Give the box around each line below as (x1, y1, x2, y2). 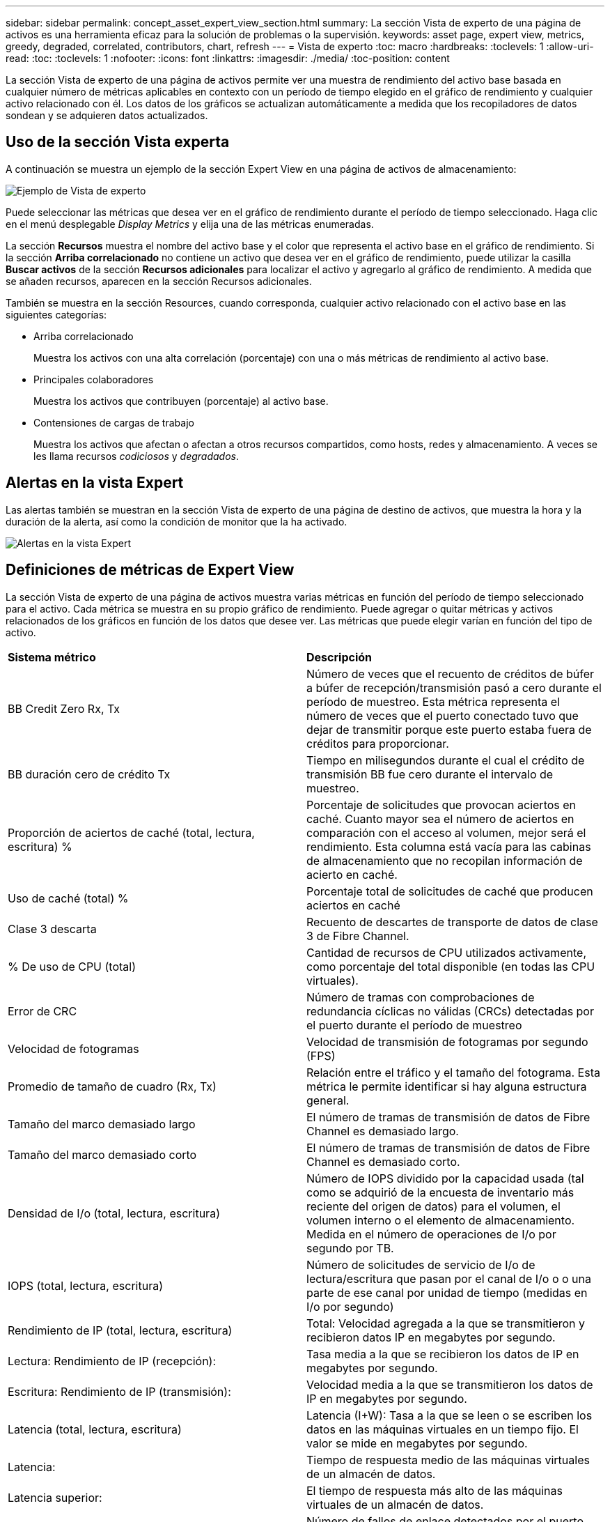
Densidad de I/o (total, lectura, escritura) (8, 1206, 220, 1220)
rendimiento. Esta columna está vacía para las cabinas (306, 839, 591, 854)
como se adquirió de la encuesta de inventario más (306, 1185, 574, 1199)
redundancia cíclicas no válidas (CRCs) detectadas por (306, 1004, 594, 1018)
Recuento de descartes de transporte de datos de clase (306, 914, 598, 929)
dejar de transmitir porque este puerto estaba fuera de (306, 722, 592, 737)
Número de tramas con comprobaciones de (306, 990, 535, 1004)
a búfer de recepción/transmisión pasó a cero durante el (306, 680, 602, 695)
